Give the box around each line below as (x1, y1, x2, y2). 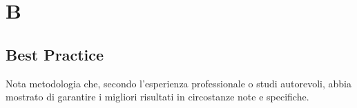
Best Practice (6, 43, 104, 65)
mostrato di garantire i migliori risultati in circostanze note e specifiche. (6, 89, 309, 104)
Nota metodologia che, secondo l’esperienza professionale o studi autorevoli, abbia (6, 76, 352, 90)
